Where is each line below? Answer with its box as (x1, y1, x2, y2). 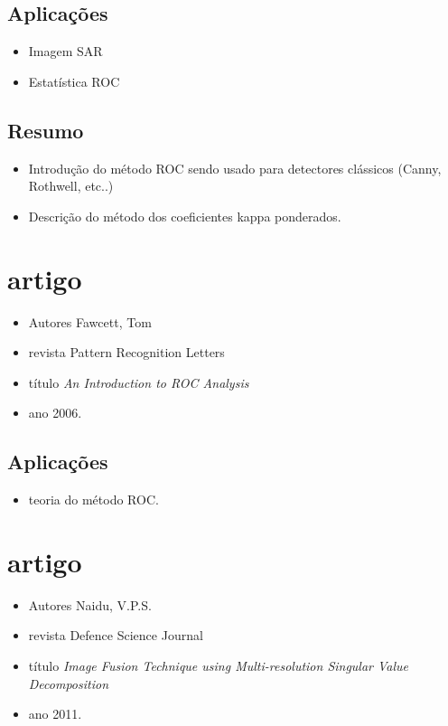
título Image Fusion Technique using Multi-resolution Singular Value (28, 655, 409, 674)
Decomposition (28, 674, 109, 693)
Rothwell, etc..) (28, 176, 114, 195)
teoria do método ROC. (28, 490, 159, 509)
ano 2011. (28, 704, 82, 723)
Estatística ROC (28, 71, 120, 90)
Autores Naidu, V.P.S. (28, 595, 152, 614)
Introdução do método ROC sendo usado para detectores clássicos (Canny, (28, 158, 442, 177)
